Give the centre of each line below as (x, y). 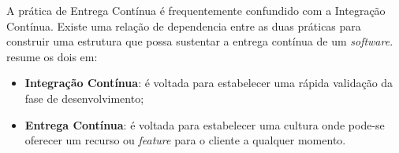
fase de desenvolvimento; (84, 98)
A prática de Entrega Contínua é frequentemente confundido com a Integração (196, 10)
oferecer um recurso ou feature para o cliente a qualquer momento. (185, 140)
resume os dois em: (52, 56)
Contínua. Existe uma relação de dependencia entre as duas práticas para (184, 25)
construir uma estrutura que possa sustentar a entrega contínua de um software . (200, 41)
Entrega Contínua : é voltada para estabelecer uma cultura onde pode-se (205, 124)
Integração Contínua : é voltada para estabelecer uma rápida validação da (209, 83)
